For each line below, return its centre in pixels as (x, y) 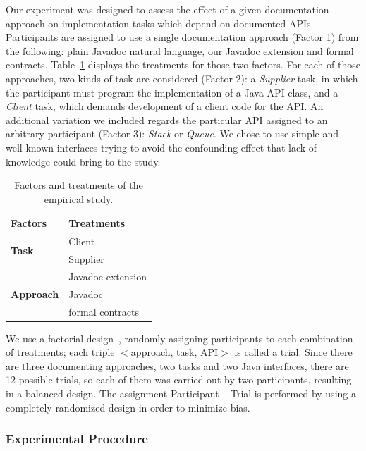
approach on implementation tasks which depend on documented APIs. (160, 23)
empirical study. (79, 198)
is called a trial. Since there (293, 352)
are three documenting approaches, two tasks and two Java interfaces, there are (177, 365)
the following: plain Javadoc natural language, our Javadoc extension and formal (180, 50)
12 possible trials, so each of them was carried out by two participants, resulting (179, 379)
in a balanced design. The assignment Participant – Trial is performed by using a (181, 393)
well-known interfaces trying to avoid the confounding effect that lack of (161, 147)
